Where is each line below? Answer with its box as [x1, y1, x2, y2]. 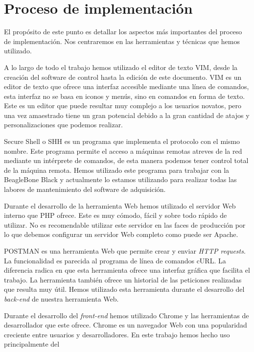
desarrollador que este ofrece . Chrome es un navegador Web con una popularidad [4, 320, 247, 330]
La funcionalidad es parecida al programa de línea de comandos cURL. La [4, 255, 226, 265]
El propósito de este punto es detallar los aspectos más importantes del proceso [4, 26, 242, 37]
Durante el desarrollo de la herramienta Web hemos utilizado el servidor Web [4, 200, 236, 211]
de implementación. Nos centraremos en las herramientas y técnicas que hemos [4, 36, 240, 46]
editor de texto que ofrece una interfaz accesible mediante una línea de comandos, [4, 81, 249, 92]
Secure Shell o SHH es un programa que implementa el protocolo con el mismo [4, 136, 240, 146]
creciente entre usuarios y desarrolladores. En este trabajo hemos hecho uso [4, 329, 230, 339]
